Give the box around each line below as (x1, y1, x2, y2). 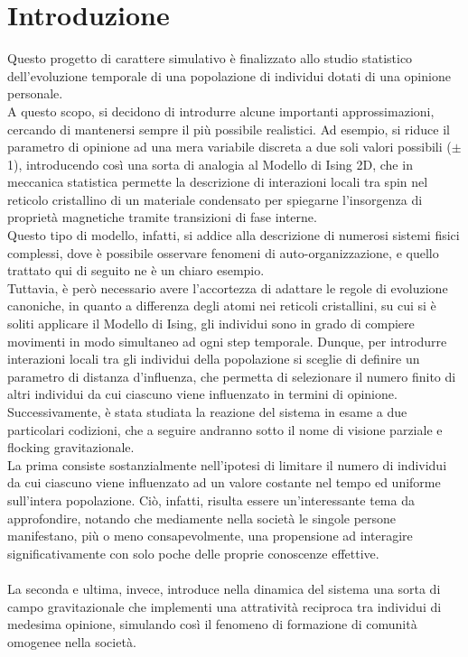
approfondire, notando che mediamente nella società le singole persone (7, 508, 397, 527)
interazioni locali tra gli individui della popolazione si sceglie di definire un (7, 349, 420, 368)
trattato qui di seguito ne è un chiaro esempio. (7, 261, 265, 280)
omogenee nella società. (7, 632, 136, 651)
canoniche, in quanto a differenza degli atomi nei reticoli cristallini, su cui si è (7, 296, 436, 315)
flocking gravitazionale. (7, 438, 135, 457)
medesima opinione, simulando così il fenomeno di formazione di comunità (7, 615, 417, 634)
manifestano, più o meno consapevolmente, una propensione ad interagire (7, 526, 413, 545)
